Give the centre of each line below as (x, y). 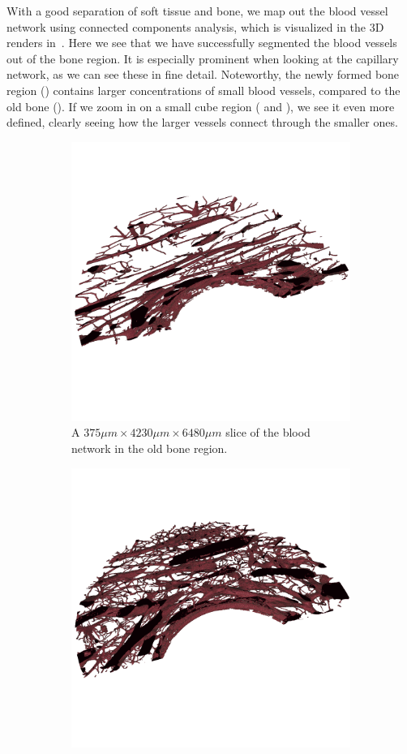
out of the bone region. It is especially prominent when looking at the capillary (203, 58)
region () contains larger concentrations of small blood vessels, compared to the (203, 90)
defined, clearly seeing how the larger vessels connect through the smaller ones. (202, 122)
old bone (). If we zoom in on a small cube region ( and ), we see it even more (201, 106)
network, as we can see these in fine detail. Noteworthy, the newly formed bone (203, 74)
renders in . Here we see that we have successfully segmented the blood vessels (202, 43)
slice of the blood (268, 432)
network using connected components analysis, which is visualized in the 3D (195, 26)
